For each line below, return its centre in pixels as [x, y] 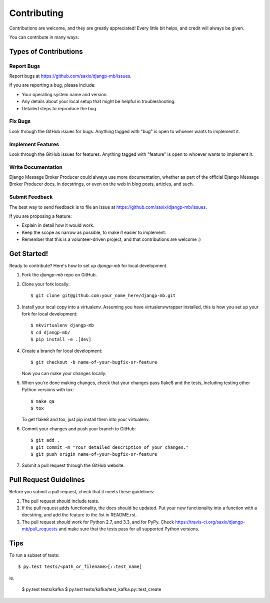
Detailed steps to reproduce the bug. [59, 108]
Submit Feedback [31, 197]
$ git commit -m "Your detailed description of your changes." [110, 447]
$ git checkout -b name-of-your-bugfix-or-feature [94, 362]
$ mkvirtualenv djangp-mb [62, 325]
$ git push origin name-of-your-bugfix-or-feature [94, 454]
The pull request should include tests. [60, 501]
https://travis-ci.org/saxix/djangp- [210, 522]
